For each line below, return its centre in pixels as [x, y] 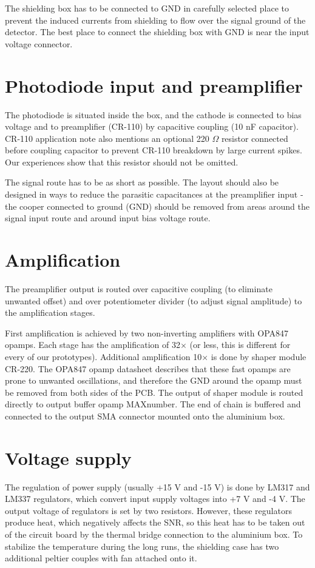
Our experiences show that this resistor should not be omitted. [122, 162]
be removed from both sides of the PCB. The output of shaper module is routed [154, 392]
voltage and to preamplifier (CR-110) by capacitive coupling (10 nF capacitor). [152, 126]
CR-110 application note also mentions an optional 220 [107, 138]
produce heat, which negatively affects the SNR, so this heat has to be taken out [155, 522]
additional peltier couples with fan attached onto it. [101, 558]
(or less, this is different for [240, 345]
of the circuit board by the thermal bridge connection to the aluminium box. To [154, 534]
